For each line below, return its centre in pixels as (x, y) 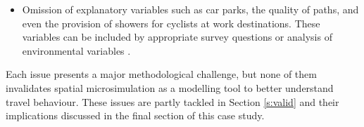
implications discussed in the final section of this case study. (135, 115)
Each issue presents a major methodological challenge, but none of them (161, 74)
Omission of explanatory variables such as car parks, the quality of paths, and (190, 9)
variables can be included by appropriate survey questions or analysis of (177, 37)
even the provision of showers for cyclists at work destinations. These (171, 23)
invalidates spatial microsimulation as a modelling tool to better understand (170, 87)
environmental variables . (76, 50)
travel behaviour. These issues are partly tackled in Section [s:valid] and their (172, 101)
